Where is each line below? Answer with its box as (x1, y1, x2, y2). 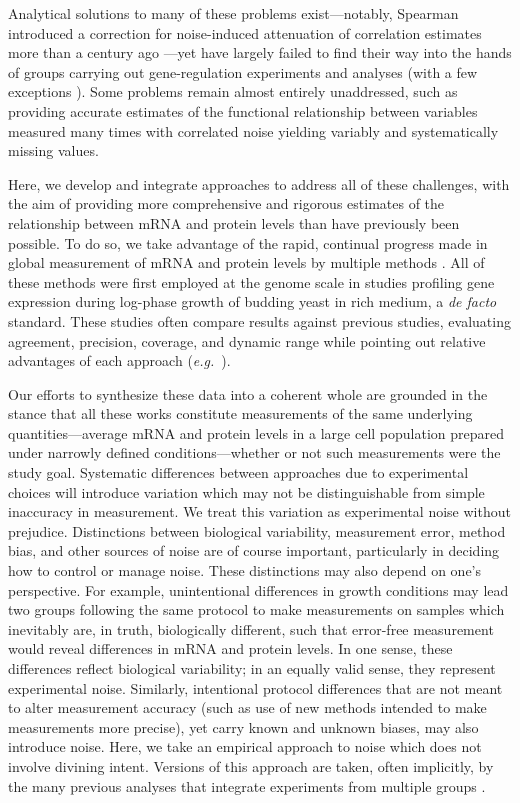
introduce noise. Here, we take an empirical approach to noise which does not (8, 736, 482, 757)
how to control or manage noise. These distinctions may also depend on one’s (8, 560, 482, 581)
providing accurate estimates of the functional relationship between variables (8, 100, 478, 121)
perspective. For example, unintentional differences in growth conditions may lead (8, 579, 509, 600)
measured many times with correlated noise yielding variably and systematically (8, 120, 499, 141)
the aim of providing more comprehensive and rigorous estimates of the (8, 193, 445, 214)
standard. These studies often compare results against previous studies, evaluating (8, 310, 511, 331)
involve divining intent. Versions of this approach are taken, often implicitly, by (8, 755, 494, 776)
